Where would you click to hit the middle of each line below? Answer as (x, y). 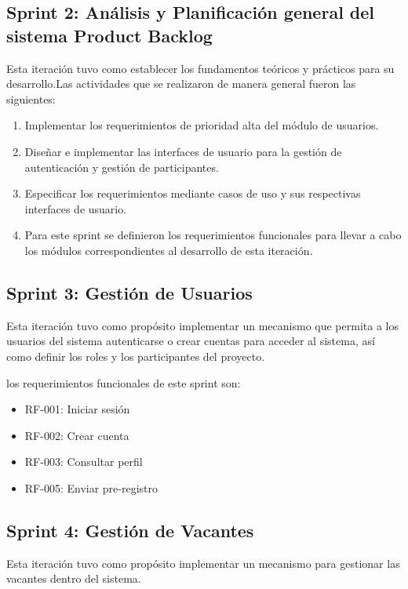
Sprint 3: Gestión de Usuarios (129, 292)
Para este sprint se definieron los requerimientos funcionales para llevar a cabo (213, 235)
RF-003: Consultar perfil (84, 462)
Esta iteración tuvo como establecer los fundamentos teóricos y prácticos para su (200, 68)
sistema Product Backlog (109, 35)
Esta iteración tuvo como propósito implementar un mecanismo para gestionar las (203, 563)
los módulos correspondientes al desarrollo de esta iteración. (169, 250)
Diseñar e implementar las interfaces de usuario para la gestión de (183, 151)
